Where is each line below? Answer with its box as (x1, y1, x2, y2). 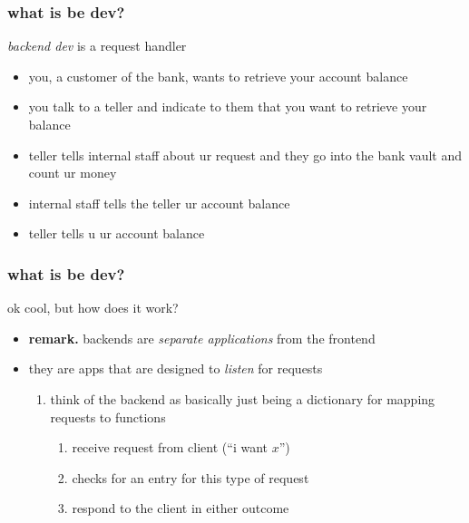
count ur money (28, 163, 117, 182)
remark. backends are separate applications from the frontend (28, 328, 376, 347)
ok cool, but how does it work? (7, 298, 179, 317)
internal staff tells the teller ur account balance (28, 193, 290, 212)
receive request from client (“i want (72, 438, 268, 457)
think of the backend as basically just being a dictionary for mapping (50, 389, 435, 408)
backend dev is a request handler (7, 36, 187, 55)
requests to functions (50, 407, 166, 426)
